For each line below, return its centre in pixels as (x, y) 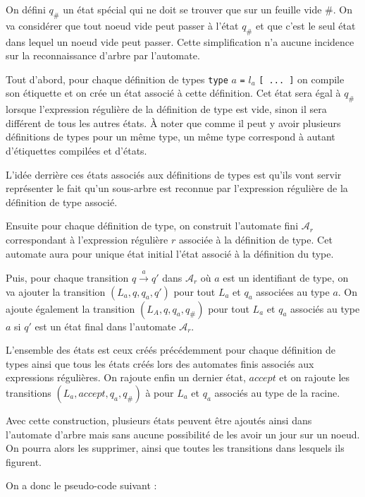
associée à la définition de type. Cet (255, 239)
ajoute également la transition (70, 308)
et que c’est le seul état (306, 25)
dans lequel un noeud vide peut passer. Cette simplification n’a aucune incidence (180, 41)
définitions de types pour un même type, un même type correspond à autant (171, 137)
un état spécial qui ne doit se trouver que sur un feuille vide (192, 9)
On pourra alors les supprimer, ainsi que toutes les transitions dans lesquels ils (175, 448)
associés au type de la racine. (277, 392)
